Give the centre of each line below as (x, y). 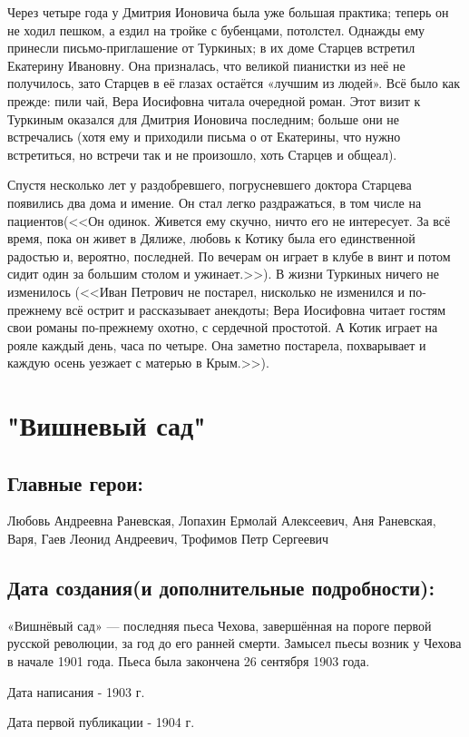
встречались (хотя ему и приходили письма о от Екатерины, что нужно (204, 137)
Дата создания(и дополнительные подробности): (221, 588)
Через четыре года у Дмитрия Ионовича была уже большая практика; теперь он (228, 12)
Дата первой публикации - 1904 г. (101, 722)
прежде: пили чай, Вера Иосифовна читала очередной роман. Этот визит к (214, 100)
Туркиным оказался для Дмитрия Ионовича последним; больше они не (204, 118)
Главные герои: (76, 482)
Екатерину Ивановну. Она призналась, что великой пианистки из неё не (206, 65)
